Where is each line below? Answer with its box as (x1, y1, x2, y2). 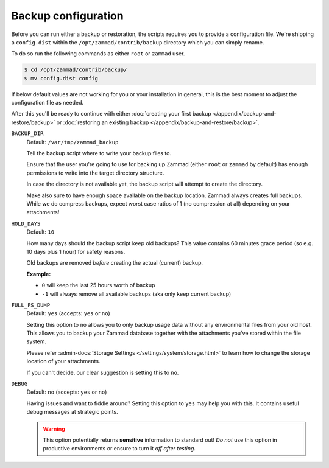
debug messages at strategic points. (26, 408, 118, 416)
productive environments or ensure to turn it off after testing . (43, 445, 196, 452)
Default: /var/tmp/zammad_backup (26, 138, 119, 145)
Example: (26, 270, 51, 278)
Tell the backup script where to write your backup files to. (26, 150, 172, 157)
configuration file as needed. (11, 99, 83, 107)
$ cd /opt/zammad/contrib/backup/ (24, 66, 127, 73)
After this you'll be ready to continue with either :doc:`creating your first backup (11, 110, 211, 117)
